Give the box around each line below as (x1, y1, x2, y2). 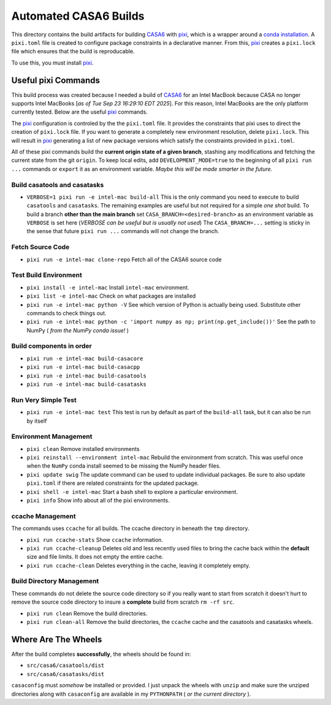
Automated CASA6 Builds (11, 9, 145, 23)
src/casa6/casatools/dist (26, 662, 105, 669)
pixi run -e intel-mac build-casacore (26, 355, 143, 362)
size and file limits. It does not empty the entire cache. (26, 553, 164, 561)
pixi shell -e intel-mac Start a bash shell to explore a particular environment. (26, 488, 238, 495)
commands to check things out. (26, 309, 107, 317)
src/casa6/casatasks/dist (26, 671, 105, 677)
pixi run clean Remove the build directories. (26, 609, 148, 617)
